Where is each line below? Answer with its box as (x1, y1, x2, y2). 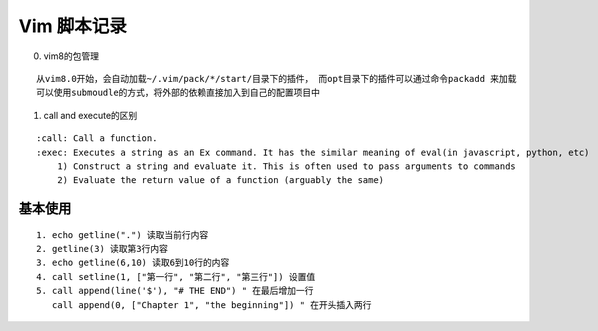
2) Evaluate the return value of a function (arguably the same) (56, 175, 385, 186)
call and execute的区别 (43, 109, 138, 121)
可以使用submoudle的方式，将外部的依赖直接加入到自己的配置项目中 (36, 87, 320, 99)
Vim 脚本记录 (18, 15, 127, 37)
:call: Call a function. (36, 133, 158, 144)
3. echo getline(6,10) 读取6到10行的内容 (36, 257, 230, 269)
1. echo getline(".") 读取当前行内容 (36, 229, 209, 240)
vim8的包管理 (43, 50, 100, 62)
